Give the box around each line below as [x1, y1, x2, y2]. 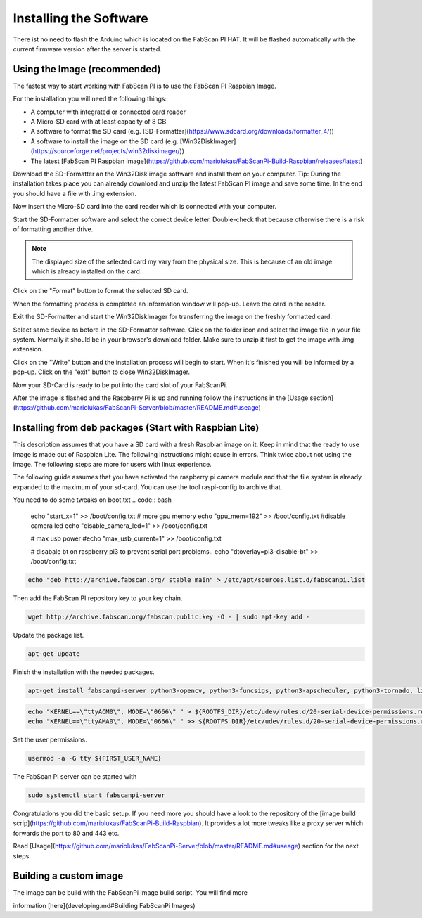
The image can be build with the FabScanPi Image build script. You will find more [13, 888, 248, 897]
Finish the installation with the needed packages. [13, 668, 155, 676]
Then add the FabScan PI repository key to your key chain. [13, 594, 183, 602]
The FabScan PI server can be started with [13, 772, 137, 781]
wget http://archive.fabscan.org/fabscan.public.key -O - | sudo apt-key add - [27, 613, 310, 621]
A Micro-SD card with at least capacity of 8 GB [30, 117, 167, 126]
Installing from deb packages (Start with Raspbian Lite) [13, 422, 260, 434]
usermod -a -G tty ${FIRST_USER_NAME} [27, 754, 162, 763]
